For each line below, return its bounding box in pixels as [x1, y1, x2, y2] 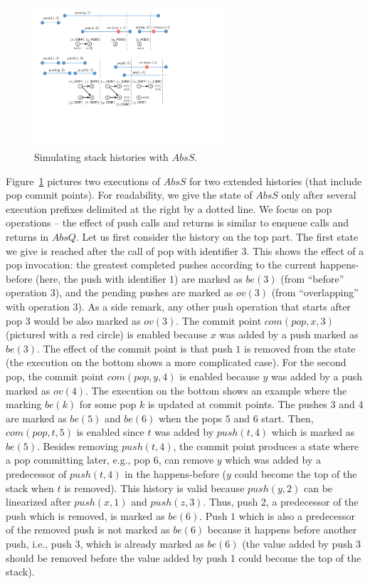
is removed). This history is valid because [64, 480, 245, 495]
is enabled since [76, 424, 144, 439]
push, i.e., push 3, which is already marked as [6, 536, 204, 551]
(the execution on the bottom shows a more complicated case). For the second [6, 355, 347, 370]
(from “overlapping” [271, 285, 359, 300]
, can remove [158, 452, 214, 467]
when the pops [158, 410, 223, 425]
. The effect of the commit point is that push [37, 340, 233, 355]
